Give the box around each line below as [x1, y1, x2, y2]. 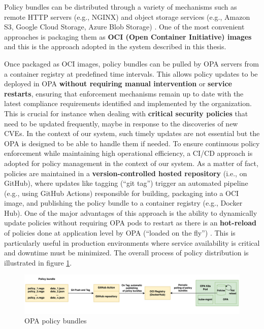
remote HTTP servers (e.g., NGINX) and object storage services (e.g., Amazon [4, 11, 250, 22]
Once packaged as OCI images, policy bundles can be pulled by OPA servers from [4, 58, 259, 69]
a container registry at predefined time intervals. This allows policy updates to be [4, 68, 258, 79]
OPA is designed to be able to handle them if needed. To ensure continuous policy [4, 138, 260, 148]
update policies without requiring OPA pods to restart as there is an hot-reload [4, 217, 257, 228]
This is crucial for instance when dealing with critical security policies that [4, 108, 248, 118]
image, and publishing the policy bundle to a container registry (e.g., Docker [4, 198, 243, 208]
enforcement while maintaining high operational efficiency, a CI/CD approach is [4, 148, 253, 158]
